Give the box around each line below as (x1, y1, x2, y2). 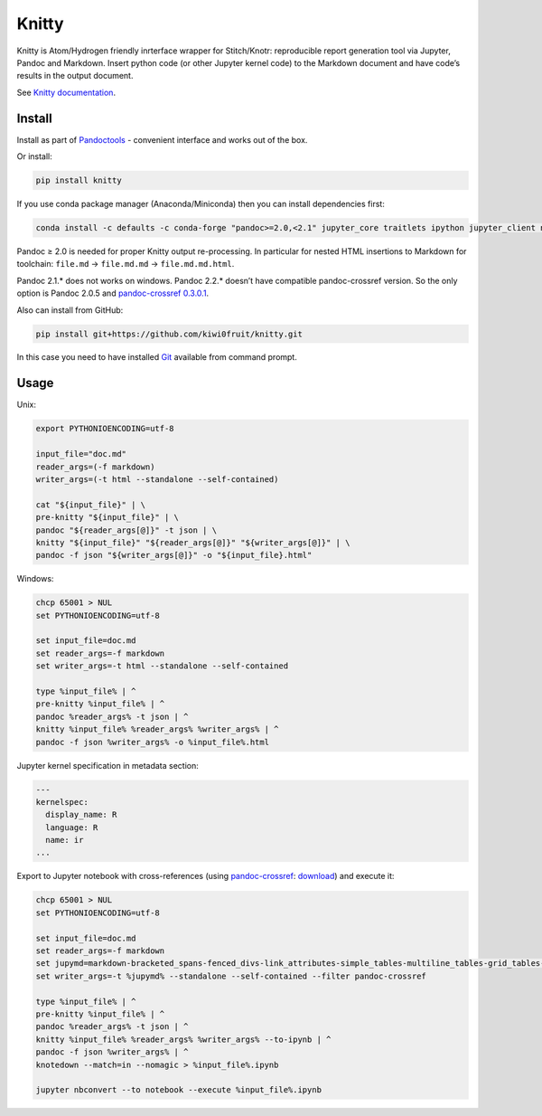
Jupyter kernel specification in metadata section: (16, 760, 199, 771)
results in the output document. (16, 71, 134, 81)
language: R (45, 822, 98, 832)
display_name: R (45, 809, 117, 820)
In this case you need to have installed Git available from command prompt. (16, 352, 297, 363)
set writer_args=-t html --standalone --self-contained (35, 661, 289, 671)
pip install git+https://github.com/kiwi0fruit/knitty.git (35, 328, 303, 339)
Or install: (16, 151, 53, 162)
